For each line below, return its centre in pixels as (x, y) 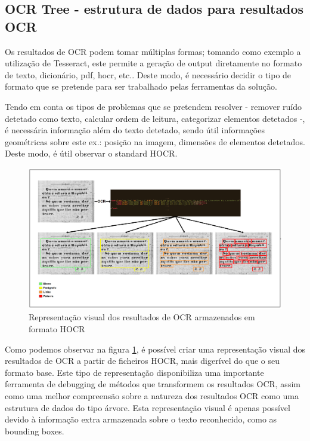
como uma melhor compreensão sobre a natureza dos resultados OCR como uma (152, 395)
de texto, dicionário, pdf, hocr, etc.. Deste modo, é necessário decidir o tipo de (148, 74)
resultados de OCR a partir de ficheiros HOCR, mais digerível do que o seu (142, 361)
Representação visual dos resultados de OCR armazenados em (142, 317)
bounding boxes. (35, 431)
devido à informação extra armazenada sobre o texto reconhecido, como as (141, 419)
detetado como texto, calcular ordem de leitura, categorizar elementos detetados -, (155, 118)
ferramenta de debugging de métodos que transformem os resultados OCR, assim (153, 384)
